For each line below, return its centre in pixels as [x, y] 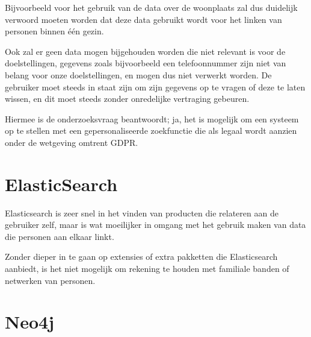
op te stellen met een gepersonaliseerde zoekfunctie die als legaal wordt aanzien [151, 131]
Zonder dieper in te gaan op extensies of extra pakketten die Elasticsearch [141, 257]
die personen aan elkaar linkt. [60, 236]
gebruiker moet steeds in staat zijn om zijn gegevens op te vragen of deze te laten [155, 87]
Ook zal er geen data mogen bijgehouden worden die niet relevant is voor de [145, 51]
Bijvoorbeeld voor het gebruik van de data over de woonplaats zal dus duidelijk [151, 7]
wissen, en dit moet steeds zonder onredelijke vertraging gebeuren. [127, 99]
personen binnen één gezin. [54, 31]
